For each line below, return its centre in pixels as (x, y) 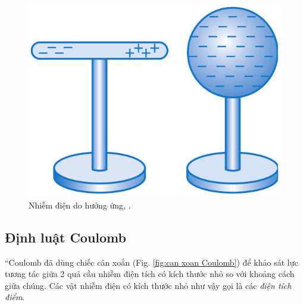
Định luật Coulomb (65, 237)
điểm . (15, 297)
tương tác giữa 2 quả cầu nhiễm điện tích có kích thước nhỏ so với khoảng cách (150, 274)
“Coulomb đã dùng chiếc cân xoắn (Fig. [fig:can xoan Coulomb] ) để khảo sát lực (151, 262)
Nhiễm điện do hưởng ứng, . (80, 205)
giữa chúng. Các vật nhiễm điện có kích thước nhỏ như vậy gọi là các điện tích (148, 285)
